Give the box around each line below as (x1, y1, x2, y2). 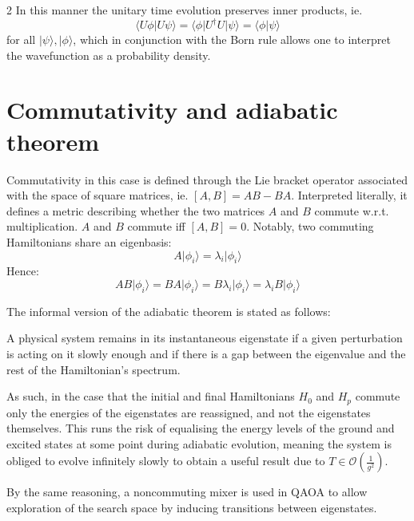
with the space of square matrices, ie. (6, 187, 189, 203)
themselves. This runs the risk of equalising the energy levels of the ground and (6, 420, 395, 436)
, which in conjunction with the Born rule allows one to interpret (73, 31, 391, 48)
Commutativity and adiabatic (6, 93, 338, 126)
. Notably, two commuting (246, 218, 374, 235)
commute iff (127, 218, 185, 235)
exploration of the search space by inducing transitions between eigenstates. (6, 499, 377, 515)
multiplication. (6, 218, 78, 235)
